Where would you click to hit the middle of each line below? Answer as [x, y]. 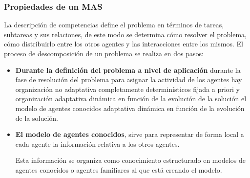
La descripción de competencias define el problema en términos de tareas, [114, 25]
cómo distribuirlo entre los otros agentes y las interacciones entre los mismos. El [124, 44]
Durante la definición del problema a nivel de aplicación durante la [128, 70]
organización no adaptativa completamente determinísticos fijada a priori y [128, 89]
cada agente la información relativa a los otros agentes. [97, 144]
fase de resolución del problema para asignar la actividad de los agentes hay [129, 79]
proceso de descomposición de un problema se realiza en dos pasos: [104, 53]
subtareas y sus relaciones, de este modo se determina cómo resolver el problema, [125, 34]
